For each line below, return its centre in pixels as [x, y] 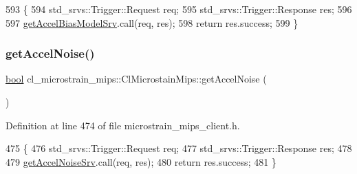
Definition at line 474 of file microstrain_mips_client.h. [123, 125]
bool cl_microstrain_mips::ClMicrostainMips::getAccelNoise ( [136, 79]
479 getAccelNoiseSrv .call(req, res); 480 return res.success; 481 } [141, 161]
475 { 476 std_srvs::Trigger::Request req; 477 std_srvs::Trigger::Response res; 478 [179, 148]
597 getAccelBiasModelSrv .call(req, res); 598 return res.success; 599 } [152, 22]
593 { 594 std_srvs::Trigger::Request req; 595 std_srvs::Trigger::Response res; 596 [179, 9]
